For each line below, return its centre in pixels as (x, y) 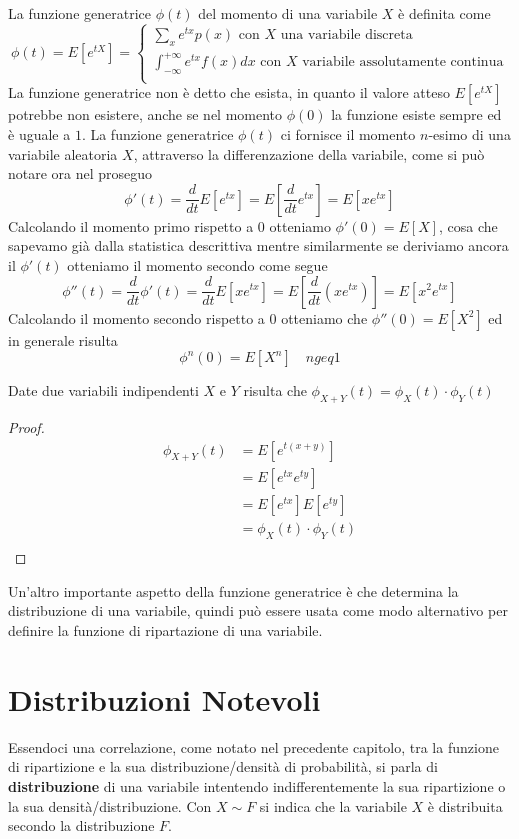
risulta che (275, 390)
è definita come (444, 13)
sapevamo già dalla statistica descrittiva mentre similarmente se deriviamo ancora (258, 245)
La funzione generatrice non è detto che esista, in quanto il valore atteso (229, 92)
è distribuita (465, 805)
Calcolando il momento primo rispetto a (131, 225)
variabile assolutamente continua (403, 62)
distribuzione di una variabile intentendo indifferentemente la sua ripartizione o (257, 785)
